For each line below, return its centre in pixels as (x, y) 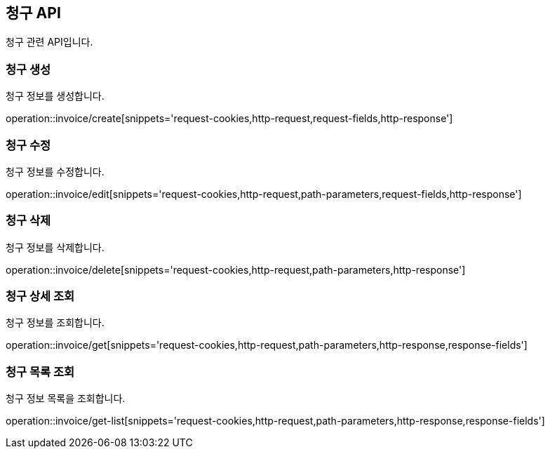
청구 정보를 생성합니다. (55, 96)
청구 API (33, 13)
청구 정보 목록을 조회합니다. (66, 399)
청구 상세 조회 (40, 296)
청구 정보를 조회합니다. (55, 323)
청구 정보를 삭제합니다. (55, 247)
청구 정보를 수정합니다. (55, 171)
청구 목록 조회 (40, 372)
